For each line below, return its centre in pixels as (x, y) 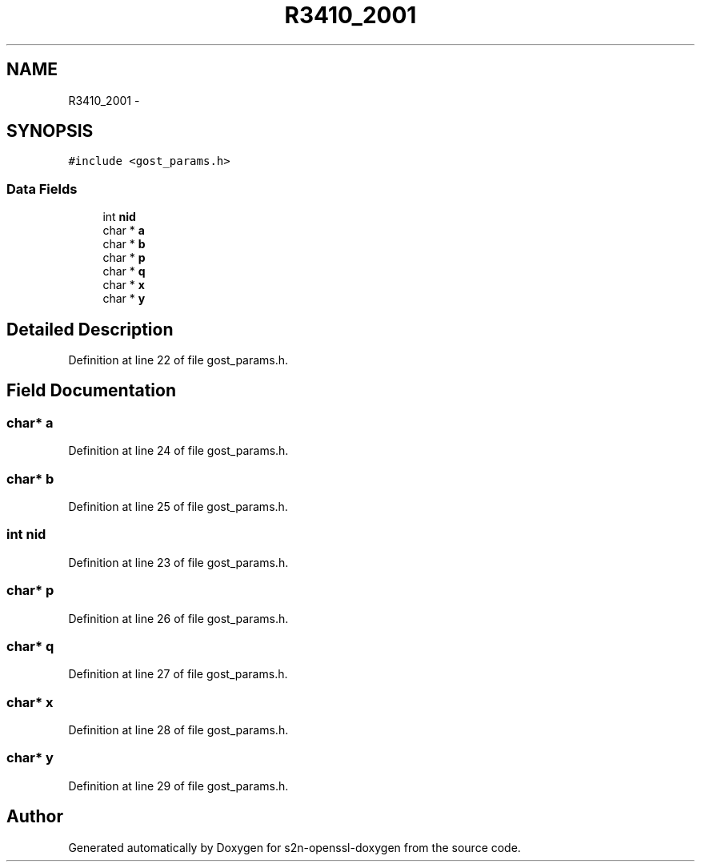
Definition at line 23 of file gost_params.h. (178, 562)
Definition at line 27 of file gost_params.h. (178, 674)
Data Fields (42, 189)
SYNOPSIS (50, 131)
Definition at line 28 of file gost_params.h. (178, 730)
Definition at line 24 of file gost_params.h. (178, 451)
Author (35, 817)
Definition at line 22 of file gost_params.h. (178, 360)
